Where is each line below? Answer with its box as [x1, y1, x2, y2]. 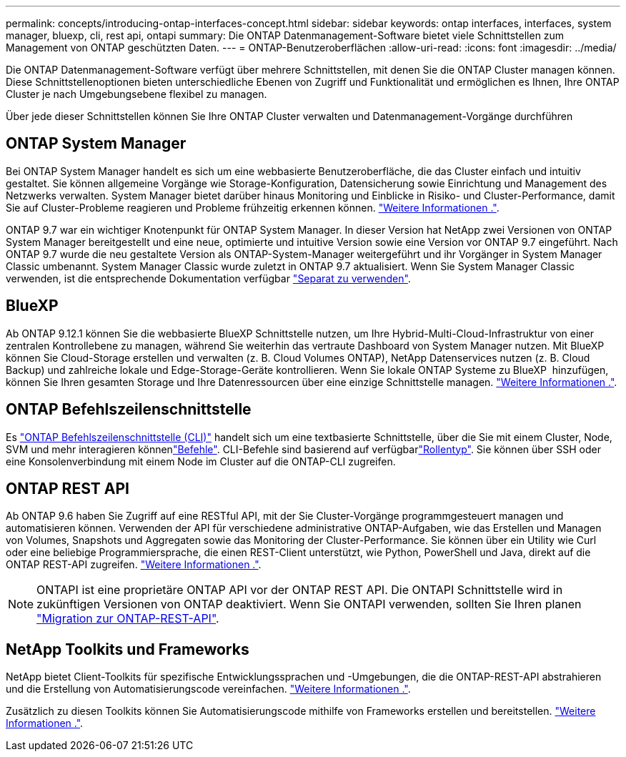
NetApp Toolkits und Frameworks [6, 640, 249, 658]
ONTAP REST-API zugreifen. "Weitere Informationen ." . [6, 558, 262, 571]
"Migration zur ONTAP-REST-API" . [36, 611, 219, 626]
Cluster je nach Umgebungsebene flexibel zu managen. [6, 88, 267, 100]
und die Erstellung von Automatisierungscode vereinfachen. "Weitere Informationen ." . [6, 683, 411, 696]
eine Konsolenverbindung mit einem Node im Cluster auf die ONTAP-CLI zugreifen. [6, 455, 396, 467]
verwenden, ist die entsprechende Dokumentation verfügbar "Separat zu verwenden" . [6, 272, 411, 285]
